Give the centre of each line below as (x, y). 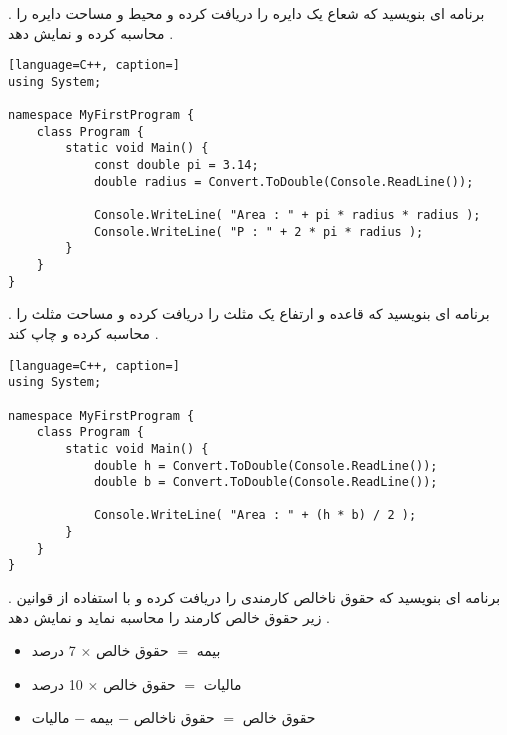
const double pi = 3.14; (176, 165)
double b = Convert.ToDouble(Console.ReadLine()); (265, 482)
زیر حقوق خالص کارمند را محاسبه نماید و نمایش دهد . (169, 616)
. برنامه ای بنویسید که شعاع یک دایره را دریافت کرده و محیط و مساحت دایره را (246, 13)
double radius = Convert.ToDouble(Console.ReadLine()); (283, 181)
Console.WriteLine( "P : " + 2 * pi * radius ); (258, 231)
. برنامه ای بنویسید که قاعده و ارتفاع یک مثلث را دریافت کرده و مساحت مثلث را (249, 313)
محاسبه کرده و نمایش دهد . (91, 32)
